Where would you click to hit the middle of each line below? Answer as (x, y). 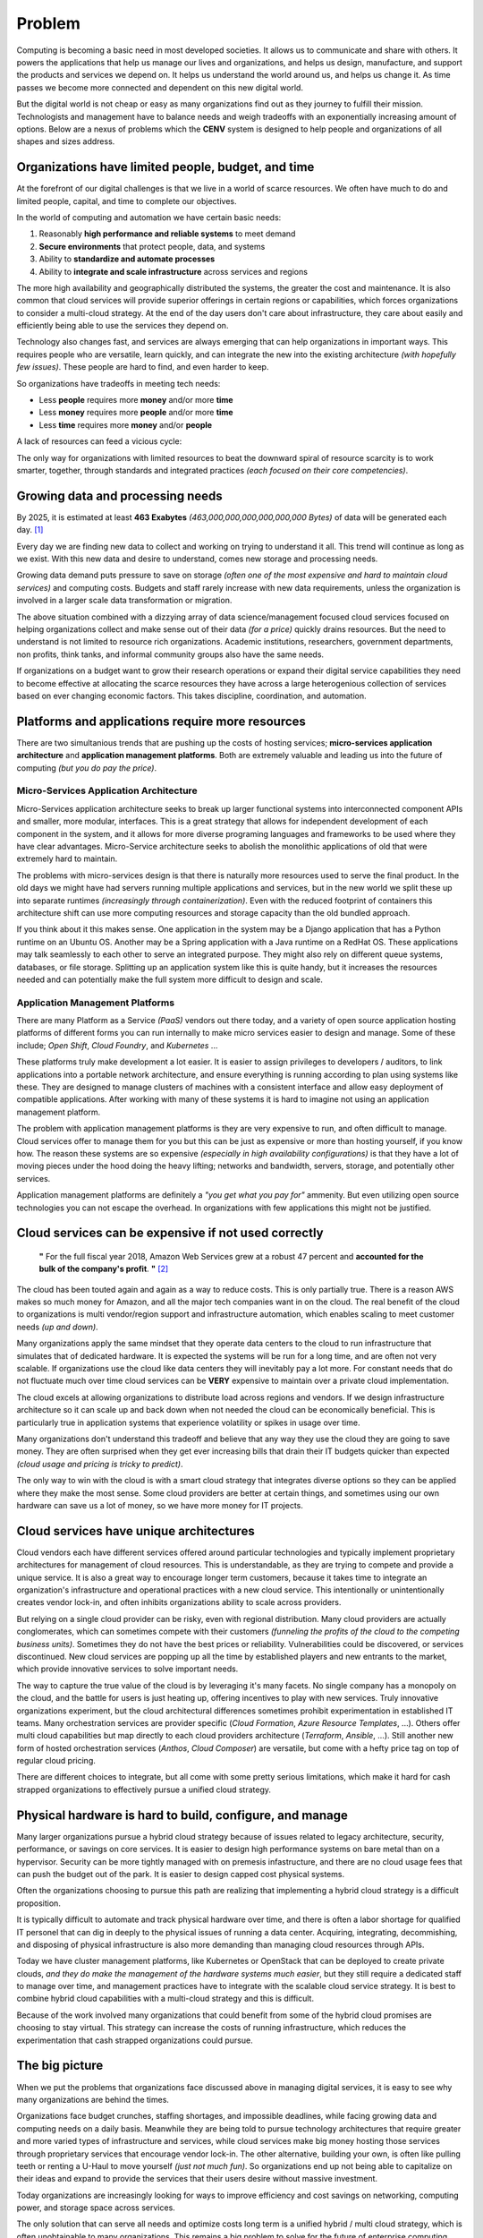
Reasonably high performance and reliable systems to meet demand (167, 234)
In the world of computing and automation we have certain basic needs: (149, 217)
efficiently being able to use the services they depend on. (123, 326)
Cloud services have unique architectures (136, 1531)
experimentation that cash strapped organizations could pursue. (135, 2040)
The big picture (60, 2066)
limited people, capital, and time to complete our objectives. (127, 201)
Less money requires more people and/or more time (136, 413)
